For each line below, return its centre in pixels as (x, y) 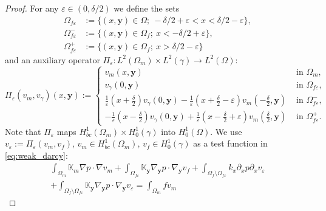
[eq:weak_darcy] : (36, 155)
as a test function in (230, 143)
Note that (23, 131)
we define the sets (147, 8)
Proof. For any (32, 8)
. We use (226, 131)
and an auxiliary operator (53, 59)
